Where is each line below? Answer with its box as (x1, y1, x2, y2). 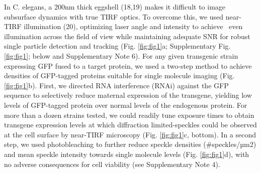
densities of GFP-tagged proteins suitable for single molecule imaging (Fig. (4, 70, 235, 81)
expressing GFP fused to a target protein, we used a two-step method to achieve (4, 60, 252, 71)
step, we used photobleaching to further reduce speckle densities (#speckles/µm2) (4, 139, 256, 149)
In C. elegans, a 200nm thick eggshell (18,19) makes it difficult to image (4, 2, 226, 12)
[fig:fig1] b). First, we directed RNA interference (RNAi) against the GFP (4, 80, 229, 90)
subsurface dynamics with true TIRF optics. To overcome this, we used (4, 11, 224, 22)
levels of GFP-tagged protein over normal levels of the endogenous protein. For (4, 99, 247, 110)
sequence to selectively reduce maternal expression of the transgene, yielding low (4, 90, 252, 100)
